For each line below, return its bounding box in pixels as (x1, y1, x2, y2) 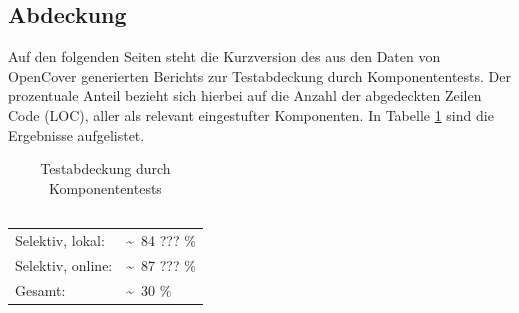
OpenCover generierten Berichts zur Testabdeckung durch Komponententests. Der (8, 65, 512, 86)
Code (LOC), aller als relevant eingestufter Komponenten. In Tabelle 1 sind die (8, 104, 494, 125)
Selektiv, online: (15, 255, 113, 276)
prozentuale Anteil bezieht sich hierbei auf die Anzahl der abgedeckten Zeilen (8, 85, 482, 106)
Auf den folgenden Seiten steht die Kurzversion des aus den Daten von (8, 46, 441, 67)
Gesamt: (15, 279, 66, 300)
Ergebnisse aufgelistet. (8, 124, 145, 145)
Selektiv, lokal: (15, 230, 105, 251)
